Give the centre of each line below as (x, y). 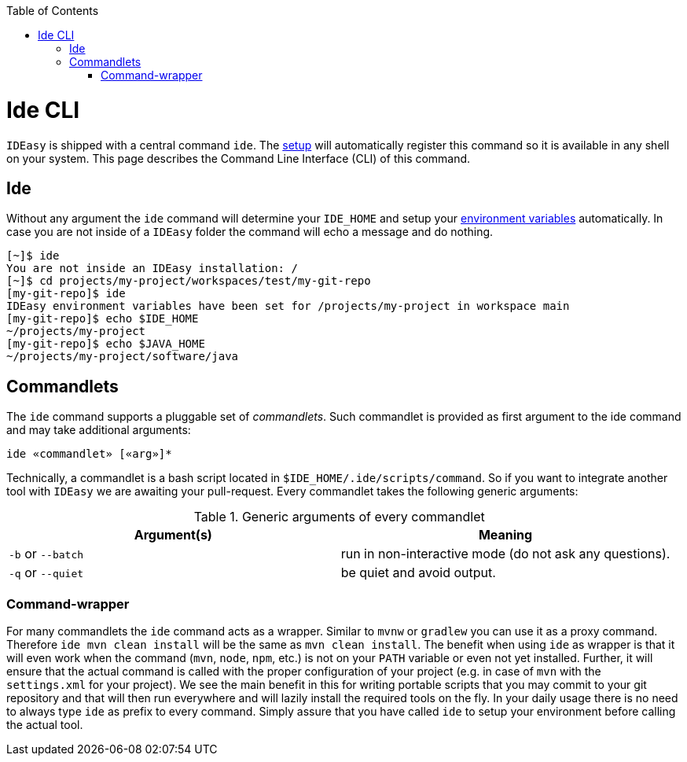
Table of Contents (53, 11)
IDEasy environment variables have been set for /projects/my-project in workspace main (288, 306)
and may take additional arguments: (99, 430)
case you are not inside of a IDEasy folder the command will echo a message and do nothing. (250, 232)
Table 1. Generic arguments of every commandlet (339, 517)
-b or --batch (46, 554)
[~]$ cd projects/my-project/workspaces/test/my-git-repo (189, 281)
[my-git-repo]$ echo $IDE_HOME (103, 319)
